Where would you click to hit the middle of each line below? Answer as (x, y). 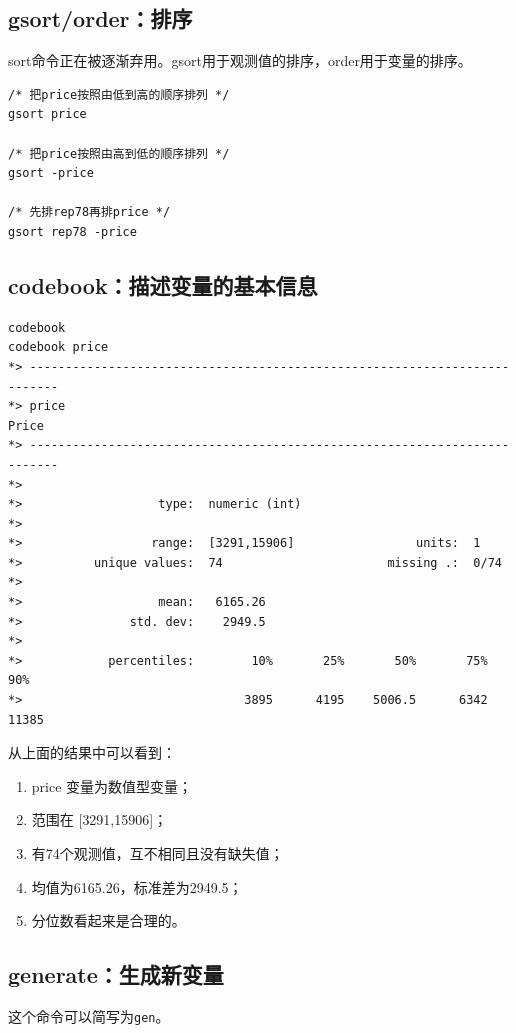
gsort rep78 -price (72, 231)
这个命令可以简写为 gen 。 (89, 1015)
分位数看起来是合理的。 (108, 920)
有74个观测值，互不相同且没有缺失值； (157, 853)
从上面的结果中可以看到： (92, 752)
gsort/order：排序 (100, 18)
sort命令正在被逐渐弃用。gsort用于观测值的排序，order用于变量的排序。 (240, 60)
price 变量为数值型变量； (112, 785)
